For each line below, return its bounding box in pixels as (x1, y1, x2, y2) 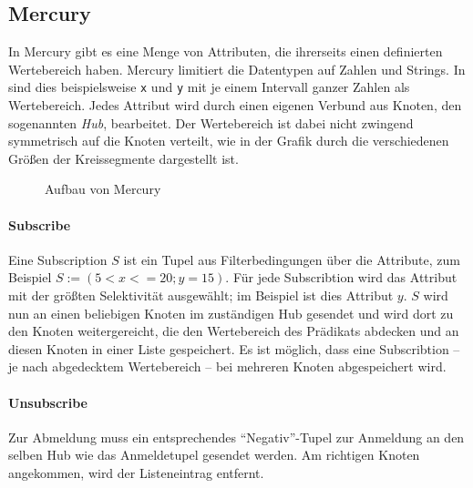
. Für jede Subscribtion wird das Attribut (225, 268, 458, 287)
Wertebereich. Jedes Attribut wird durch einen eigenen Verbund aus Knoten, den (8, 96, 462, 115)
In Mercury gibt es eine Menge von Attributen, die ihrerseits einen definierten (8, 42, 443, 61)
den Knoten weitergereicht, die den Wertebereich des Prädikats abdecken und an (8, 321, 459, 341)
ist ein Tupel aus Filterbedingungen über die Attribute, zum (123, 249, 460, 269)
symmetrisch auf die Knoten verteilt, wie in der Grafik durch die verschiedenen (8, 131, 449, 150)
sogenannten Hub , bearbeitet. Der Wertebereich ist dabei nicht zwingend (8, 113, 414, 132)
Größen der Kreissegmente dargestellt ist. (8, 148, 239, 168)
